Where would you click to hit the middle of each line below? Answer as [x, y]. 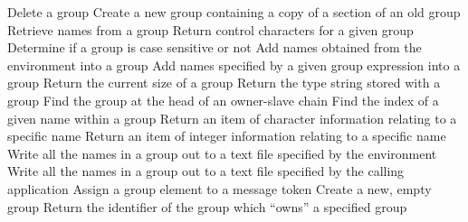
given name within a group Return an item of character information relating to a [232, 118]
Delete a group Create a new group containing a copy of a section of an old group [234, 12]
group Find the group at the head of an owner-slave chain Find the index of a [223, 100]
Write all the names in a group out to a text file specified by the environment [222, 153]
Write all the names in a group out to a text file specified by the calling [206, 171]
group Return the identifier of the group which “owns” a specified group [207, 206]
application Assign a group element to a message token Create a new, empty [220, 188]
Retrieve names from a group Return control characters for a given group [210, 29]
